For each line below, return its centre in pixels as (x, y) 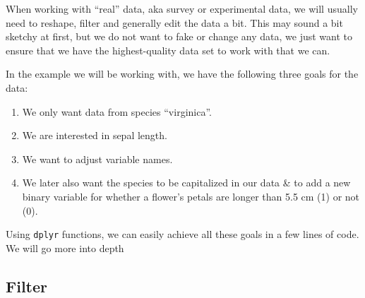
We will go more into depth (65, 248)
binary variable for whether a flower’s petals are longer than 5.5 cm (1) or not (191, 196)
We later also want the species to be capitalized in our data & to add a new (186, 183)
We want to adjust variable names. (97, 159)
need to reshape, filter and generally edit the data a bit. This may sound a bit (174, 22)
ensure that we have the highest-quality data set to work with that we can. (168, 50)
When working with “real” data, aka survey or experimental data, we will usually (182, 8)
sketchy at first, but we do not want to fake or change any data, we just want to (179, 36)
